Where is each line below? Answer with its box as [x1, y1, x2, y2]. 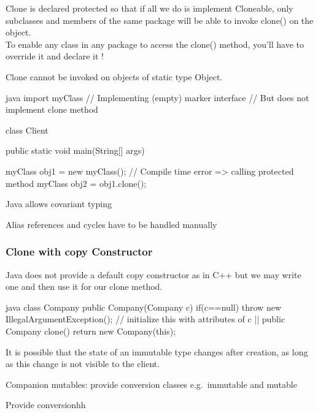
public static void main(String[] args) [6, 144, 145, 157]
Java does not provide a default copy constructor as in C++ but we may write [6, 268, 301, 281]
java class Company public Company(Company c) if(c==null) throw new [6, 300, 281, 313]
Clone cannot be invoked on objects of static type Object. [6, 70, 223, 83]
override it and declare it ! [6, 50, 104, 63]
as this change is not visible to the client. [6, 357, 160, 370]
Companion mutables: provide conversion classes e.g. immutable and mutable [6, 377, 297, 390]
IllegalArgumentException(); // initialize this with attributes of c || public [6, 313, 285, 325]
